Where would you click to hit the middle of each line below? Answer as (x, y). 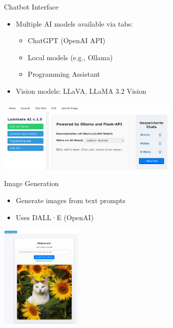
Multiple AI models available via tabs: (74, 23)
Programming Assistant (64, 74)
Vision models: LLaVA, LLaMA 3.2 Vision (81, 91)
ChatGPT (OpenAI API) (66, 40)
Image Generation (31, 183)
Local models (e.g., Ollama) (70, 57)
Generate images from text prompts (70, 200)
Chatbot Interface (31, 7)
